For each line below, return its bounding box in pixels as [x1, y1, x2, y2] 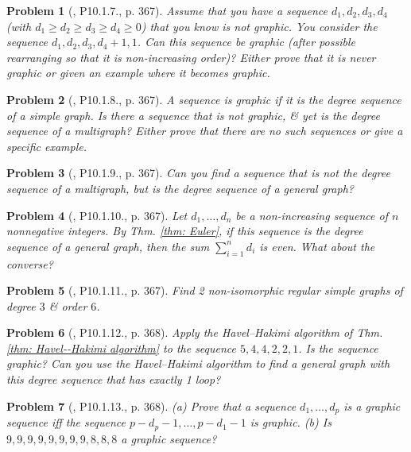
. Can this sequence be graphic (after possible [137, 33, 355, 50]
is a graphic [343, 397, 401, 414]
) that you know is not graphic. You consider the [141, 17, 378, 34]
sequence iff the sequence [6, 414, 126, 431]
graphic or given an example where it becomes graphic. [6, 64, 270, 81]
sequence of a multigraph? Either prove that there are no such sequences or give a [6, 122, 403, 139]
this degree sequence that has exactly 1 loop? [6, 371, 221, 388]
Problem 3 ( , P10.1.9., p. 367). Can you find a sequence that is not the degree [6, 164, 390, 181]
